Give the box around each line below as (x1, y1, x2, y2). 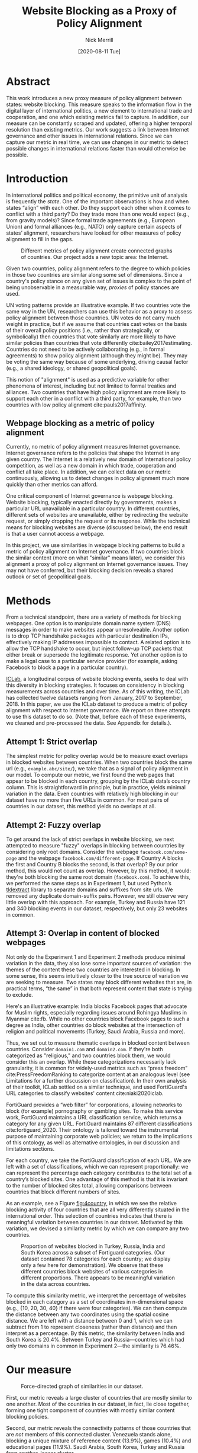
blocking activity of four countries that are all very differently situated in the (6, 1206, 190, 1213)
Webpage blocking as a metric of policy (6, 418, 155, 428)
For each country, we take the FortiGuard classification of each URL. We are (6, 1157, 191, 1164)
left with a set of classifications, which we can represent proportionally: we (6, 1163, 189, 1170)
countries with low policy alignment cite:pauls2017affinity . (6, 401, 147, 408)
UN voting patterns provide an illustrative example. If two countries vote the (6, 301, 190, 309)
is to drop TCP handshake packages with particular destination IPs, (6, 632, 170, 639)
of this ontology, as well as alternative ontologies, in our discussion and (6, 1139, 180, 1146)
